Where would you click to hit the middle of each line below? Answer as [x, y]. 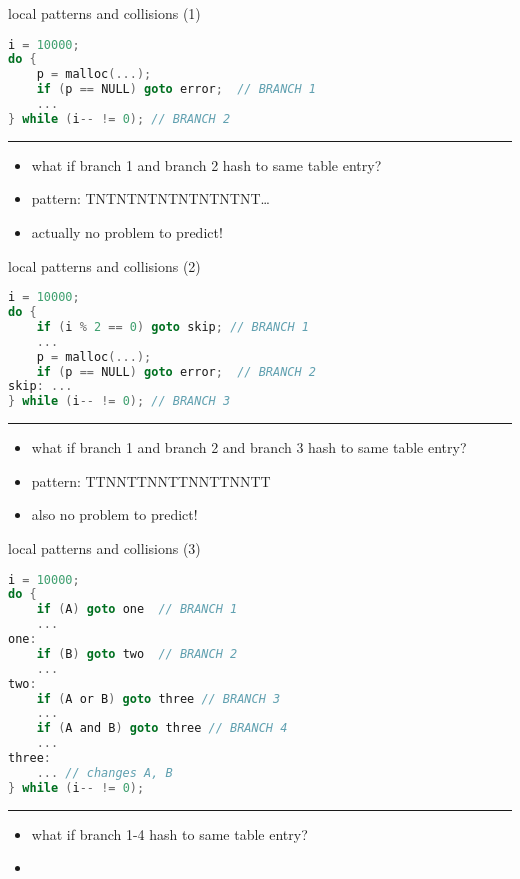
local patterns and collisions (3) [104, 548]
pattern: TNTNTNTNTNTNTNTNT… [150, 198]
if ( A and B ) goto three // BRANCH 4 [162, 728]
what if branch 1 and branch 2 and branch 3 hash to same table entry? [249, 447]
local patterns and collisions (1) [104, 13]
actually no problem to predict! [127, 232]
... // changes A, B [104, 772]
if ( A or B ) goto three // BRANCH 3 [158, 698]
